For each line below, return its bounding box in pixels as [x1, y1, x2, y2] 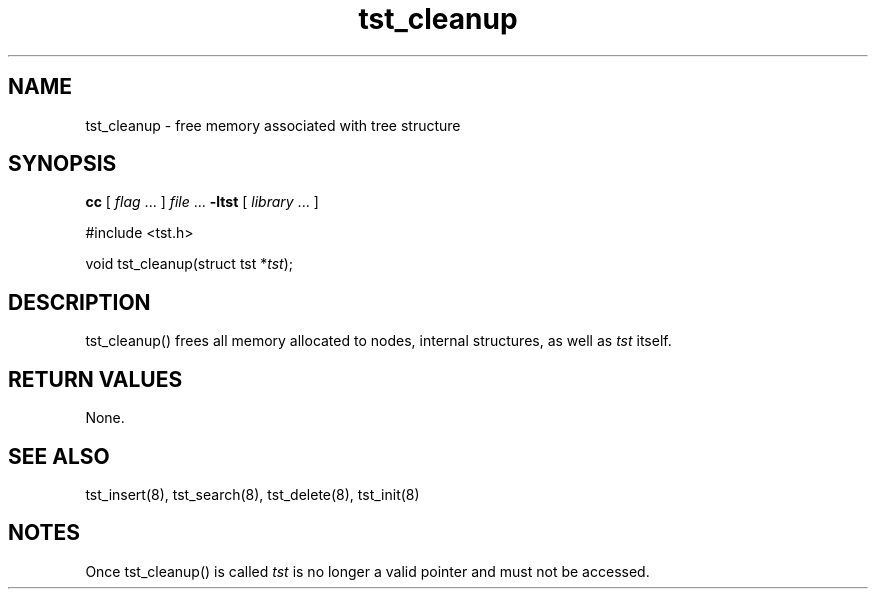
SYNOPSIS [8, 151, 117, 177]
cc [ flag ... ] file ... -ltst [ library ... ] [85, 193, 319, 211]
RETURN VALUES [8, 366, 183, 392]
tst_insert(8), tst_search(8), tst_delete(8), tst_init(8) [85, 485, 420, 503]
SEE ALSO [8, 443, 110, 469]
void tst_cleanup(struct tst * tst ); [85, 255, 294, 273]
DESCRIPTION [8, 289, 151, 315]
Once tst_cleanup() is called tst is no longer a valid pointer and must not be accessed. [85, 562, 650, 580]
